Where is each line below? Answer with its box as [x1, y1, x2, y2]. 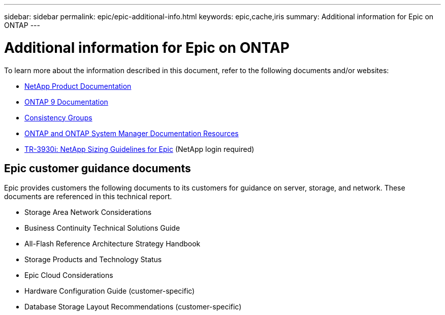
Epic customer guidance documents [4, 162, 191, 175]
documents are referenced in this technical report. [4, 192, 172, 201]
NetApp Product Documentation [24, 81, 132, 90]
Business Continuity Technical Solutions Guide [24, 224, 180, 233]
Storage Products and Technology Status [24, 255, 162, 264]
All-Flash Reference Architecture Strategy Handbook [24, 239, 201, 248]
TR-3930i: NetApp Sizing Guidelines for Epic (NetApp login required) [24, 144, 255, 153]
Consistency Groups [24, 113, 92, 122]
